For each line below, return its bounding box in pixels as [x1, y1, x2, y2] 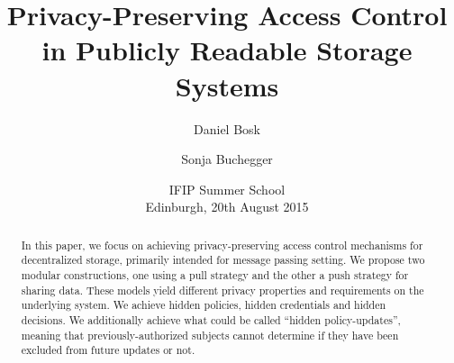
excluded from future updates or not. [21, 342, 195, 358]
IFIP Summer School [168, 179, 286, 198]
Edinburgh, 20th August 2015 [145, 197, 309, 216]
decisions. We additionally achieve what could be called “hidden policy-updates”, [21, 312, 401, 327]
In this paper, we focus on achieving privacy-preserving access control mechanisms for [21, 237, 423, 252]
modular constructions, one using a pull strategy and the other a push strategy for [21, 267, 409, 282]
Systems [175, 67, 279, 104]
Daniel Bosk [194, 119, 260, 138]
